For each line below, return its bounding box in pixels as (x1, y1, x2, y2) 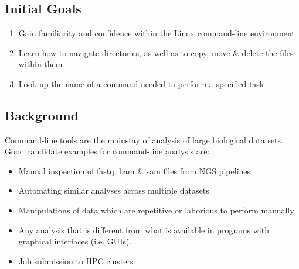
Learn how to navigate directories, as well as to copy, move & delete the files (18, 46, 294, 58)
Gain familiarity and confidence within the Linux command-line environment (18, 27, 295, 39)
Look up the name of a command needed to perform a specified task (18, 77, 264, 89)
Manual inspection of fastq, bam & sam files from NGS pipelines (18, 164, 251, 177)
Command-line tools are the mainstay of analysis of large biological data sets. (5, 133, 283, 146)
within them (18, 58, 63, 70)
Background (5, 106, 79, 124)
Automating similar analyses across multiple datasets (18, 184, 209, 196)
